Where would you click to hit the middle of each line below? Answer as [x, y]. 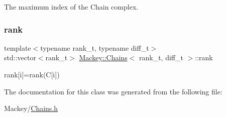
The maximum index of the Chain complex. [71, 7]
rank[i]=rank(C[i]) [32, 74]
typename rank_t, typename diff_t [95, 47]
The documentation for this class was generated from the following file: [113, 91]
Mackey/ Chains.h [31, 108]
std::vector [20, 57]
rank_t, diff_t [161, 57]
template [18, 47]
